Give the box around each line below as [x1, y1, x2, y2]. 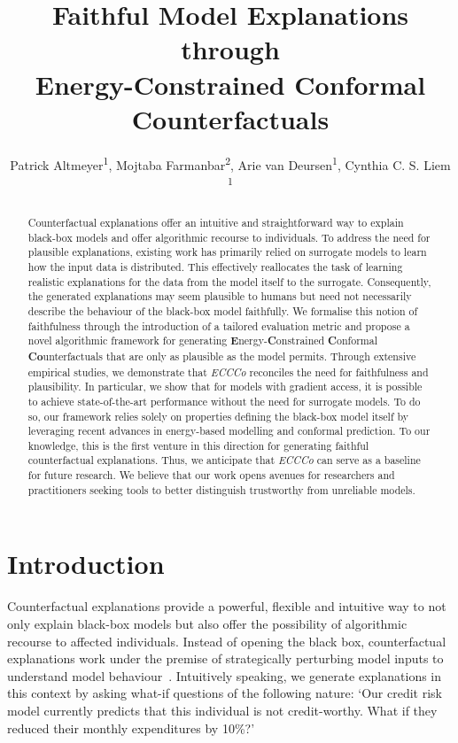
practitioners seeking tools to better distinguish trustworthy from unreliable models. [27, 482, 415, 497]
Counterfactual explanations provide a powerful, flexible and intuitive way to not [7, 597, 446, 615]
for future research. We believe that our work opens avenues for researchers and [27, 468, 395, 483]
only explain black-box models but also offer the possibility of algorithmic [7, 614, 408, 632]
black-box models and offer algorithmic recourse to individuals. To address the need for [27, 229, 431, 244]
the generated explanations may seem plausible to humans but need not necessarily [27, 289, 412, 304]
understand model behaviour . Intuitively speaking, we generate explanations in [7, 666, 442, 685]
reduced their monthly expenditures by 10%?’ [7, 718, 255, 737]
